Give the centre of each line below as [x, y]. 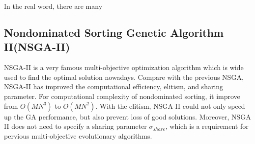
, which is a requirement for [207, 126]
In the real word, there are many [53, 6]
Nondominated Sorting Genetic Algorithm [114, 32]
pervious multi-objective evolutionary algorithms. [78, 135]
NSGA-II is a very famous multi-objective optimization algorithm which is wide [124, 67]
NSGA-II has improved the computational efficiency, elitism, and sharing [114, 86]
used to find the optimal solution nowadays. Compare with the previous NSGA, [124, 77]
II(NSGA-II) [37, 47]
